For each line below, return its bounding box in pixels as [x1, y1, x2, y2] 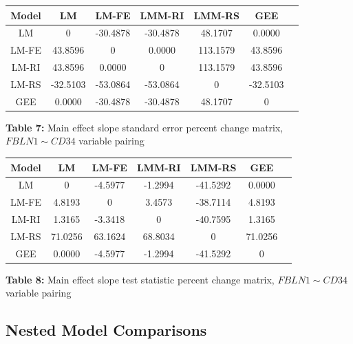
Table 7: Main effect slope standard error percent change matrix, [6, 120, 284, 134]
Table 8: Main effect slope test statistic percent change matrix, [6, 272, 275, 286]
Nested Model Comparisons [6, 319, 207, 341]
